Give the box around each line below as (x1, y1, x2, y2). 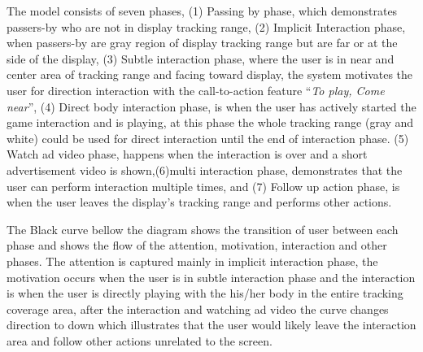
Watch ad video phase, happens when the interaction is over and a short (7, 146, 368, 163)
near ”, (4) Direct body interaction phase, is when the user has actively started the (7, 98, 416, 115)
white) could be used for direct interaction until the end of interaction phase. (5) (7, 129, 409, 146)
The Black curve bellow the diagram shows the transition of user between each (7, 220, 399, 237)
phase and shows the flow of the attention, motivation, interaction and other (7, 237, 387, 254)
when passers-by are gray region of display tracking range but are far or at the (7, 34, 398, 51)
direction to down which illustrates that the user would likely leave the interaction (7, 316, 416, 333)
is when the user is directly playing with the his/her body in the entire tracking (7, 285, 403, 302)
